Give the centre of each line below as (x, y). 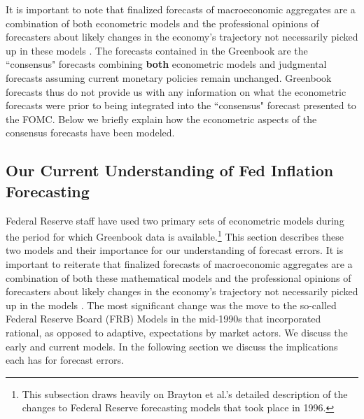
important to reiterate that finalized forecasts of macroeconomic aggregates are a (179, 263)
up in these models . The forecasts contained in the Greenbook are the (157, 50)
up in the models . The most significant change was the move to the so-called (171, 305)
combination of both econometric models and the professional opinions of (162, 23)
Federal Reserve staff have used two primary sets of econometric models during (175, 220)
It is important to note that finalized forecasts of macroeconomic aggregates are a (181, 9)
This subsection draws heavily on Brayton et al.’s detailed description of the (185, 393)
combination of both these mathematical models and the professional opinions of (178, 277)
